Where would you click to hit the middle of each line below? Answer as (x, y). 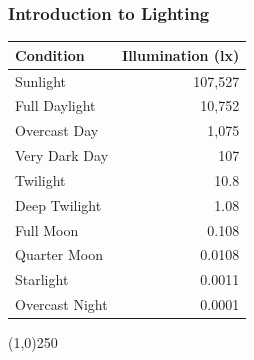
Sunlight (40, 80)
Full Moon (47, 229)
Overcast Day (57, 130)
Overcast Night (61, 304)
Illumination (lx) (181, 54)
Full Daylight (55, 105)
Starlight (42, 279)
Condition (50, 54)
